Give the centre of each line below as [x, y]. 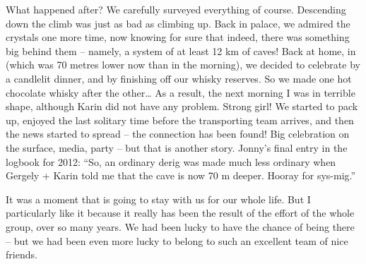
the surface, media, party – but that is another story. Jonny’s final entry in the [177, 147]
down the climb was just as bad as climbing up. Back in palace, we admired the [178, 23]
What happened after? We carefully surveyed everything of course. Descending [176, 9]
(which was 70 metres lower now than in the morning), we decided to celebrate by [183, 65]
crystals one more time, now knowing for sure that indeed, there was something [178, 37]
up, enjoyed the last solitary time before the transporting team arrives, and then [180, 120]
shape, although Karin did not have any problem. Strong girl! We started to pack [182, 106]
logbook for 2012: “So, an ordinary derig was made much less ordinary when [171, 161]
